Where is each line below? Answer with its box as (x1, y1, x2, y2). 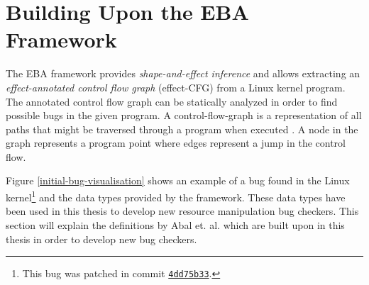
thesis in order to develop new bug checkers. (6, 231, 197, 246)
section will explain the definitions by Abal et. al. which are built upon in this (6, 217, 345, 232)
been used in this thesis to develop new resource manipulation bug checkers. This (6, 203, 359, 218)
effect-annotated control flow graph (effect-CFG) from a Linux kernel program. (6, 79, 346, 94)
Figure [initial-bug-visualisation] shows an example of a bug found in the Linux (6, 173, 350, 188)
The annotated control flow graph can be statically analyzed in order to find (6, 94, 338, 108)
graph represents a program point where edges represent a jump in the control (6, 135, 346, 150)
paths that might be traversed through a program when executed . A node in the (6, 121, 358, 136)
